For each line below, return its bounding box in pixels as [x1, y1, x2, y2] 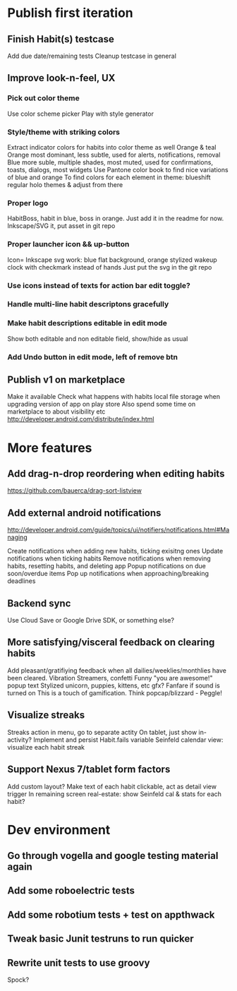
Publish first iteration [7, 5, 134, 21]
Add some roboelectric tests [7, 884, 135, 897]
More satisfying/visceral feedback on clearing [7, 637, 215, 649]
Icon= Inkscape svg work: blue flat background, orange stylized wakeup [7, 256, 217, 264]
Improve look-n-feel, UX [7, 72, 116, 84]
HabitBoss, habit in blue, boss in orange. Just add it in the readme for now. [7, 214, 224, 223]
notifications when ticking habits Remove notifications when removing [7, 554, 212, 563]
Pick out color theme [7, 93, 80, 103]
